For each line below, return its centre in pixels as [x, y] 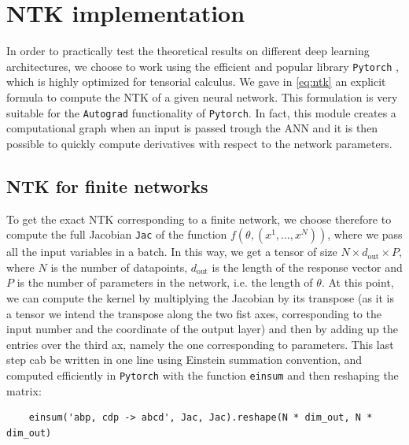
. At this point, [357, 282]
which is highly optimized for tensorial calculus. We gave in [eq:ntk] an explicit [196, 82]
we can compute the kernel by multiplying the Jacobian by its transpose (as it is [200, 297]
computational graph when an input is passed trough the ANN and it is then [192, 128]
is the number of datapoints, [119, 267]
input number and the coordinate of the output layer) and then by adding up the [202, 329]
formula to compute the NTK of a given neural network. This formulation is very [202, 96]
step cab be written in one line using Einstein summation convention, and [184, 360]
